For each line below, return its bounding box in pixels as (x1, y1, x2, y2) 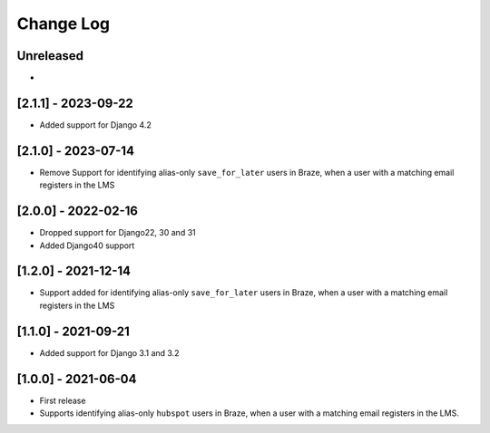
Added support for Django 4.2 (39, 119, 152, 130)
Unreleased (16, 48, 84, 63)
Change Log (16, 14, 111, 34)
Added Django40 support (39, 240, 135, 251)
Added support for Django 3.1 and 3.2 (39, 347, 180, 358)
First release (39, 395, 86, 406)
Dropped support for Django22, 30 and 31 (39, 227, 196, 238)
